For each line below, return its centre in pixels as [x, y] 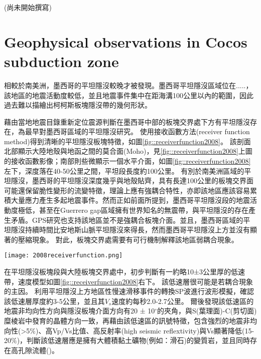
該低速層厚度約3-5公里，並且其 [54, 301]
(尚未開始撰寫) [28, 7]
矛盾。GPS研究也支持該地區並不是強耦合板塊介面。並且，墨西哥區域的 [127, 220]
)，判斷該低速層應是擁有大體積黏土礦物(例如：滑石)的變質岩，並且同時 [134, 340]
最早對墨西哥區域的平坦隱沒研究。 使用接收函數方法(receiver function [137, 131]
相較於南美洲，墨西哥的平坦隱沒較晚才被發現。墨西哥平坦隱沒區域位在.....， [128, 85]
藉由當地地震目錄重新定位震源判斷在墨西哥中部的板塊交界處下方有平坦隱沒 [127, 121]
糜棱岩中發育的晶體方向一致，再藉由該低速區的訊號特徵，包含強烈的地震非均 [130, 321]
